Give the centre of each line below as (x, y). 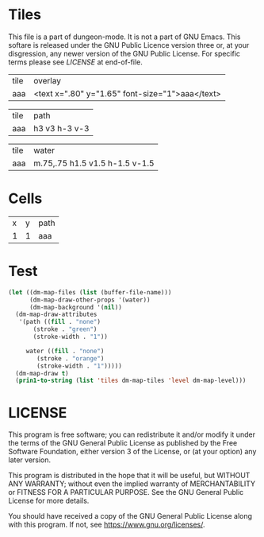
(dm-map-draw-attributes (56, 315)
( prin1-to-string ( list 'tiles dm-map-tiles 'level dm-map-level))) (131, 381)
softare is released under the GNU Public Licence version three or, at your (129, 45)
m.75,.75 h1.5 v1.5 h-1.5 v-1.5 (94, 163)
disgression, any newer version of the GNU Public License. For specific (124, 53)
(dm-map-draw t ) (42, 373)
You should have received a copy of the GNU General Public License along (130, 516)
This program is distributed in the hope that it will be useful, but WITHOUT (129, 476)
